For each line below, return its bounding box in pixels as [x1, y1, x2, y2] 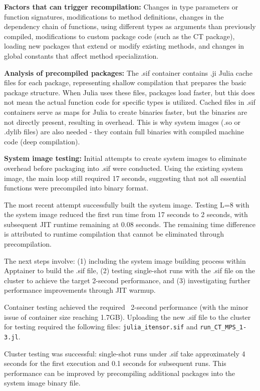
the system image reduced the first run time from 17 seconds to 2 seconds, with [4, 209, 248, 220]
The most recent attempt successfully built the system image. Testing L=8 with [4, 199, 249, 210]
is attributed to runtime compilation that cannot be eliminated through [4, 229, 224, 239]
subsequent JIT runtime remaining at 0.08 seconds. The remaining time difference [4, 219, 255, 229]
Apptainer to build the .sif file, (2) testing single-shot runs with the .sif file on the [4, 265, 255, 276]
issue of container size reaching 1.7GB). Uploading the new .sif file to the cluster [4, 311, 251, 322]
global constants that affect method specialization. [4, 50, 159, 61]
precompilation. [4, 239, 52, 249]
